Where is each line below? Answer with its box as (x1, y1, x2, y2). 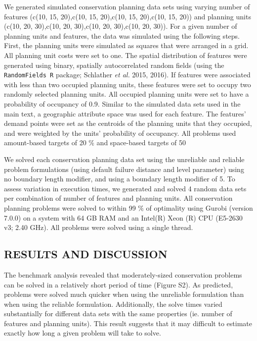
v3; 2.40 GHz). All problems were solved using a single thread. (4, 222, 193, 232)
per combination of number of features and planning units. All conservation (4, 193, 233, 203)
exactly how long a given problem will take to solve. (4, 328, 161, 338)
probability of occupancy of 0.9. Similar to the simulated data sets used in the (4, 99, 241, 109)
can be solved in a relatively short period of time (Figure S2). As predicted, (4, 279, 233, 289)
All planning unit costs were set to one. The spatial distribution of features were (4, 50, 247, 60)
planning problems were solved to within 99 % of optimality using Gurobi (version (4, 202, 253, 213)
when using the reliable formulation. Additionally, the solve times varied (4, 298, 222, 309)
